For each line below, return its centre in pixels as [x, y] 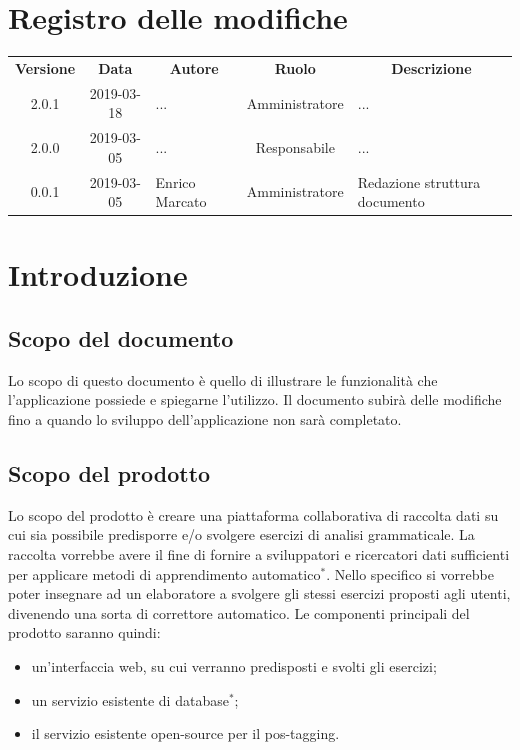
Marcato [181, 201]
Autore [194, 67]
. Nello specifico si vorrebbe [410, 573]
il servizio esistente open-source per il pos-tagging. [185, 733]
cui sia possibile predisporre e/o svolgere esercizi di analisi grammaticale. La [241, 534]
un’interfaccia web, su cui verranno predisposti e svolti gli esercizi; [234, 666]
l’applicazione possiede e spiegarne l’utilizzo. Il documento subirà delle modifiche [255, 399]
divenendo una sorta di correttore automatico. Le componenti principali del [239, 612]
